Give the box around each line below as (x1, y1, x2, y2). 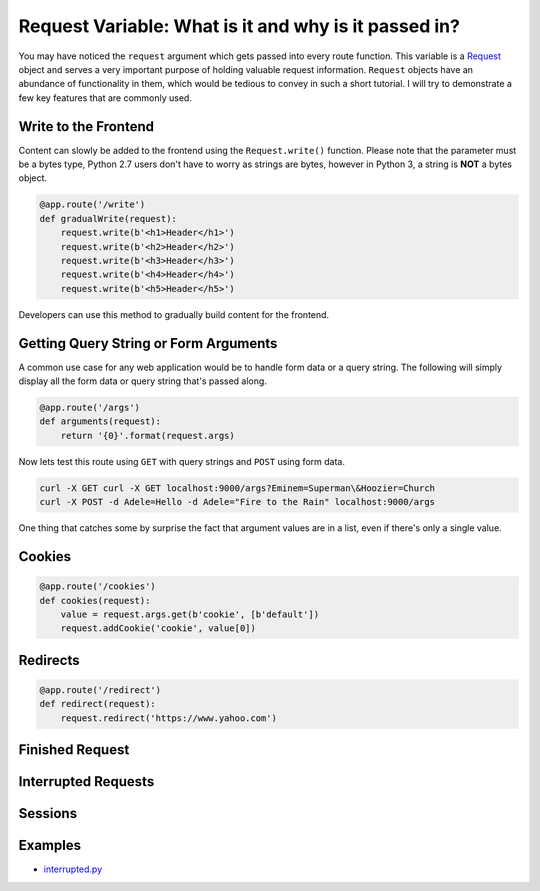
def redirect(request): (39, 698, 157, 710)
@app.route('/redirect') (39, 684, 162, 695)
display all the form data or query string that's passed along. (18, 375, 267, 387)
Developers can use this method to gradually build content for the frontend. (18, 308, 330, 320)
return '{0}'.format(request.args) (60, 430, 235, 441)
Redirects (18, 651, 80, 669)
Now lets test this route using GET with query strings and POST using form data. (18, 455, 345, 467)
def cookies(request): (39, 595, 151, 606)
